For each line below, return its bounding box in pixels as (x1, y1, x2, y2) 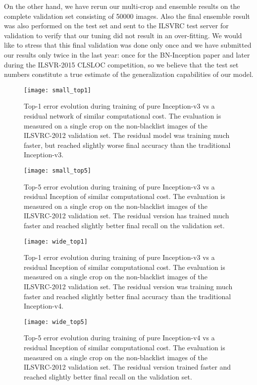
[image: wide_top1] (24, 238, 88, 245)
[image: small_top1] (24, 86, 92, 94)
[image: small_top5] (24, 167, 92, 174)
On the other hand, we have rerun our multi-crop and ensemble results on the (4, 1, 240, 11)
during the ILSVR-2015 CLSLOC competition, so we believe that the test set (4, 59, 239, 69)
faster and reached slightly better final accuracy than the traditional (24, 291, 231, 301)
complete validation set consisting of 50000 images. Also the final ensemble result (4, 10, 250, 21)
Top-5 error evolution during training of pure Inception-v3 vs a (24, 181, 215, 192)
